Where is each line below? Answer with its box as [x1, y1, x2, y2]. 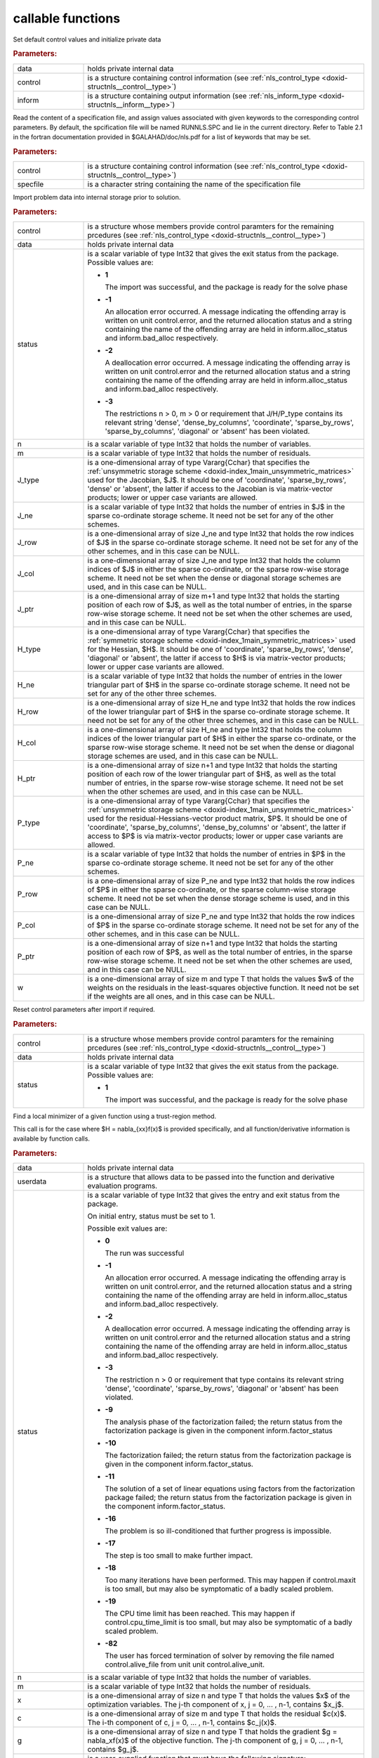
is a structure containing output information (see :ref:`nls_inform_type [87, 91, 317, 101]
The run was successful [105, 1248, 185, 1258]
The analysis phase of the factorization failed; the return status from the [105, 1417, 343, 1427]
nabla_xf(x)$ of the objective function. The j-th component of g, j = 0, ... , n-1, [87, 1735, 343, 1745]
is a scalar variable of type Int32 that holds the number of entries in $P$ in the [87, 849, 346, 859]
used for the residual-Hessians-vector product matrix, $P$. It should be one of [87, 814, 347, 823]
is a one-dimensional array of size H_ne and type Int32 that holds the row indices [87, 698, 356, 708]
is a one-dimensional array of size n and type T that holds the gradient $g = [87, 1727, 338, 1737]
